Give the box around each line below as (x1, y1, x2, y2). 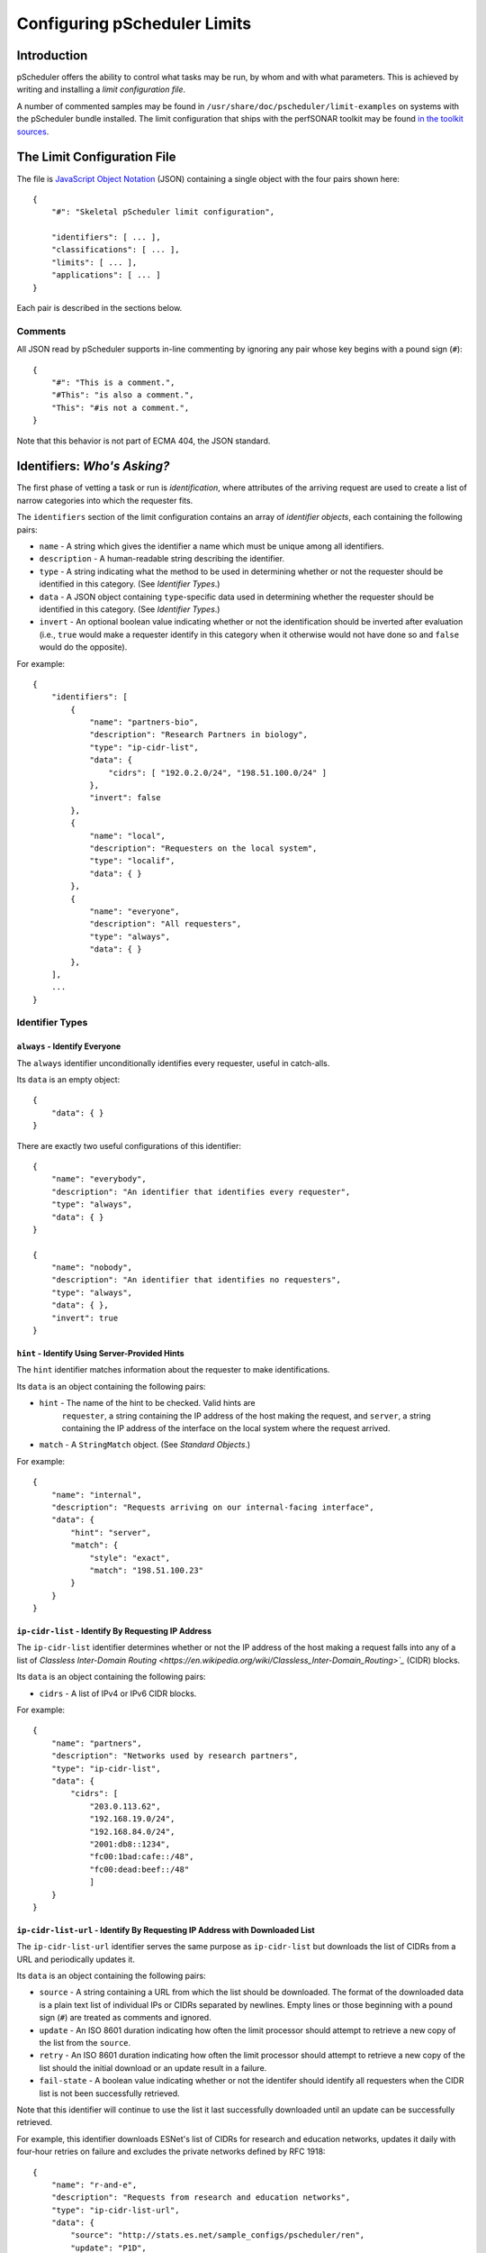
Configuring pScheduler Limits (16, 14, 252, 33)
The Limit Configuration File (16, 150, 176, 165)
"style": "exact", (89, 1553, 171, 1563)
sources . (16, 126, 49, 137)
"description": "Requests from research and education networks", (50, 2193, 351, 2203)
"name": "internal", (50, 1490, 142, 1500)
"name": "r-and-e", (50, 2179, 138, 2190)
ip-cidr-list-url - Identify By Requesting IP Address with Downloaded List (16, 1924, 315, 1935)
